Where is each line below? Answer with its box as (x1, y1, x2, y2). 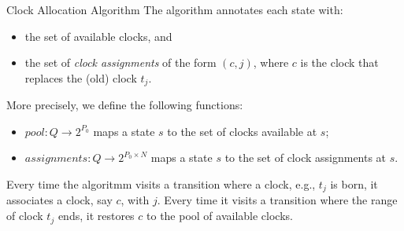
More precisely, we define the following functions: (6, 97, 243, 113)
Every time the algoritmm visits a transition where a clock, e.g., (6, 176, 316, 192)
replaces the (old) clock (24, 69, 137, 86)
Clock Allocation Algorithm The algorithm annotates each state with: (6, 2, 343, 17)
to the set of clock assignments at (224, 149, 387, 166)
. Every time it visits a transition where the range (157, 192, 398, 208)
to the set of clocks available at (167, 123, 317, 139)
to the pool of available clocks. (146, 207, 293, 224)
